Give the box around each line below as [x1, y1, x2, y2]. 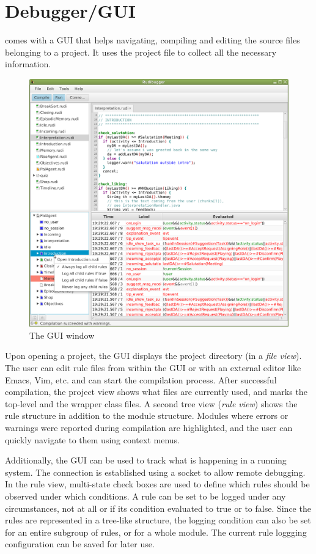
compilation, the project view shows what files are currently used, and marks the [5, 385, 307, 398]
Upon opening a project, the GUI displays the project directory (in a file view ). [5, 349, 302, 362]
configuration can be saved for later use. [5, 537, 155, 550]
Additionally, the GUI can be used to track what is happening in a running [5, 454, 287, 467]
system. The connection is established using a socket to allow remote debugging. [5, 465, 306, 478]
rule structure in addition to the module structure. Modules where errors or [5, 409, 288, 422]
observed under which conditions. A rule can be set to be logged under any [5, 489, 286, 502]
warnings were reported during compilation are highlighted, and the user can [5, 421, 293, 434]
